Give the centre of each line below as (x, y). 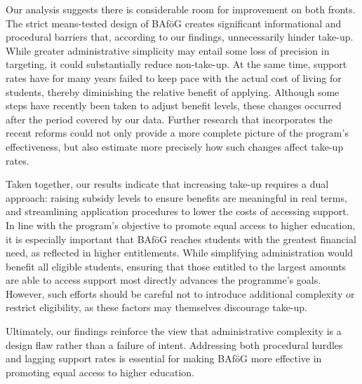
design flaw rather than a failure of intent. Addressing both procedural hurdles (174, 344)
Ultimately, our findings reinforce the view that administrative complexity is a (174, 331)
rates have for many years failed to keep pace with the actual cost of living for (174, 77)
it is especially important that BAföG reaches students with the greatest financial (181, 239)
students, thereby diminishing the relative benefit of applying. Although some (173, 91)
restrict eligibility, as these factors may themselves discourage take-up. (156, 307)
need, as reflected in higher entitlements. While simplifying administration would (180, 253)
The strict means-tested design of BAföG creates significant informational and (174, 23)
